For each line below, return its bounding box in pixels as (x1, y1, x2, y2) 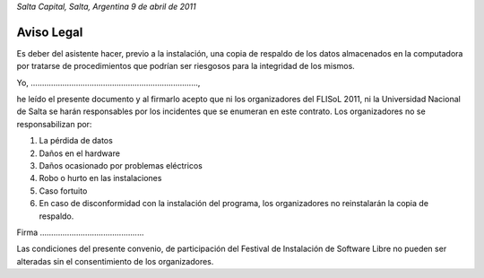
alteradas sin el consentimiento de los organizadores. (16, 256, 214, 266)
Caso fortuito (39, 185, 88, 196)
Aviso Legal (16, 24, 83, 39)
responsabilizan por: (16, 118, 92, 129)
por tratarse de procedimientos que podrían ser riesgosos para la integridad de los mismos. (16, 61, 356, 72)
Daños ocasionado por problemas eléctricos (39, 161, 203, 171)
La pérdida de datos (39, 135, 114, 146)
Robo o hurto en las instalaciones (39, 173, 162, 184)
